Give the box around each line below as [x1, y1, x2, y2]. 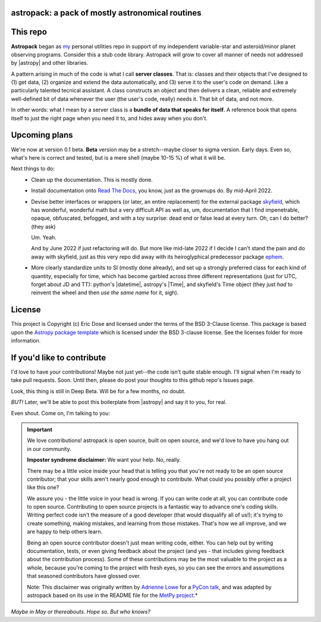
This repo [11, 27, 48, 37]
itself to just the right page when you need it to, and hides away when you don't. [11, 114, 208, 122]
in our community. [27, 445, 71, 452]
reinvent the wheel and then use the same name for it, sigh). [31, 289, 179, 296]
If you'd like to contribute [11, 352, 106, 363]
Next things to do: [11, 165, 55, 172]
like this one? [27, 484, 59, 491]
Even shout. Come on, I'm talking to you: [11, 409, 110, 416]
